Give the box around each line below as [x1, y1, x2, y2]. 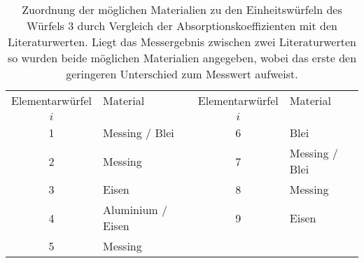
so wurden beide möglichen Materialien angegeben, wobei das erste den [7, 50, 357, 66]
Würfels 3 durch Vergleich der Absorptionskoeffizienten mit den [26, 17, 338, 34]
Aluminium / [103, 201, 168, 218]
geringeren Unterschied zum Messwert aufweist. [66, 66, 298, 82]
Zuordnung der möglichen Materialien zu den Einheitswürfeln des [22, 1, 342, 17]
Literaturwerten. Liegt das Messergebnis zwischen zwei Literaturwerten [8, 34, 356, 50]
